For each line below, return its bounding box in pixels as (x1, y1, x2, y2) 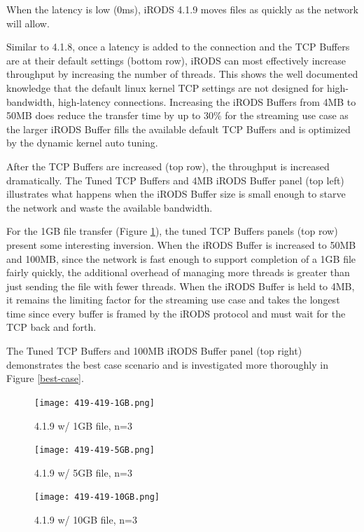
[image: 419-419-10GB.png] (34, 492, 160, 503)
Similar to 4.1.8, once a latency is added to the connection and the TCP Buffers (6, 39, 350, 54)
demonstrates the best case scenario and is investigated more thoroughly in (6, 357, 328, 371)
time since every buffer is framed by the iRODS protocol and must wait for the (6, 306, 346, 320)
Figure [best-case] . (6, 371, 84, 386)
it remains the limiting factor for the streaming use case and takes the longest (6, 292, 340, 307)
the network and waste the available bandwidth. (6, 200, 213, 214)
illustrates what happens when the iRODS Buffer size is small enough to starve (6, 186, 346, 201)
